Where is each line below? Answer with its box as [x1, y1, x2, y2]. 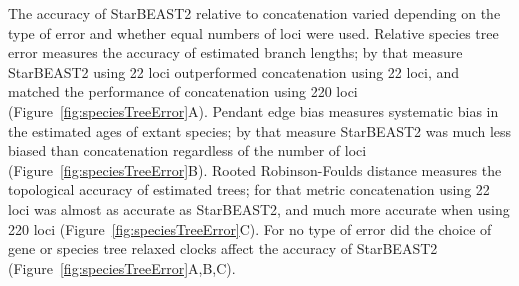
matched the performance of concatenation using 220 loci [8, 81, 358, 102]
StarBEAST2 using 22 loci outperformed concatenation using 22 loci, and [8, 61, 460, 82]
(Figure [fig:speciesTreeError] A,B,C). [8, 257, 236, 278]
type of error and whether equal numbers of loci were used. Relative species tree [8, 22, 499, 43]
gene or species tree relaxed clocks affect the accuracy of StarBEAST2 [8, 238, 438, 259]
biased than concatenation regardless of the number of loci [8, 140, 367, 161]
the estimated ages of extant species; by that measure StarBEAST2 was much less [8, 120, 512, 141]
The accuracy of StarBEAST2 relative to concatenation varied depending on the [8, 3, 501, 23]
